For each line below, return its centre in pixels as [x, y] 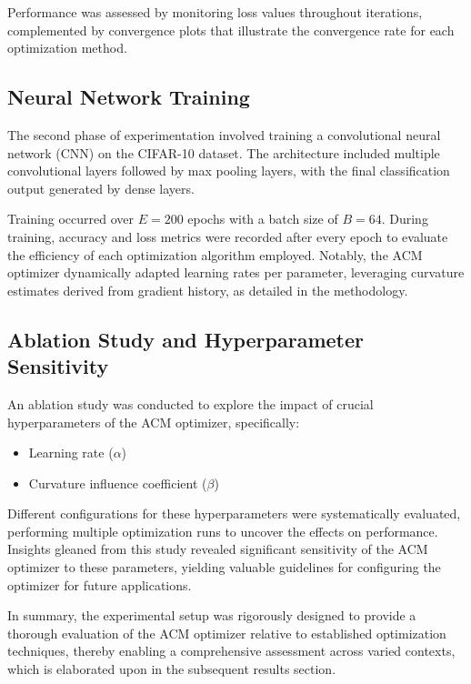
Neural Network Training [129, 97]
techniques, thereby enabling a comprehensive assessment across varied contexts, [231, 651]
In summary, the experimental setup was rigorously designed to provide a [212, 615]
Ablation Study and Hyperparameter [185, 339]
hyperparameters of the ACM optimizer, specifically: [154, 422]
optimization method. [67, 48]
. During [405, 219]
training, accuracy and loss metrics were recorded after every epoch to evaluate [228, 236]
